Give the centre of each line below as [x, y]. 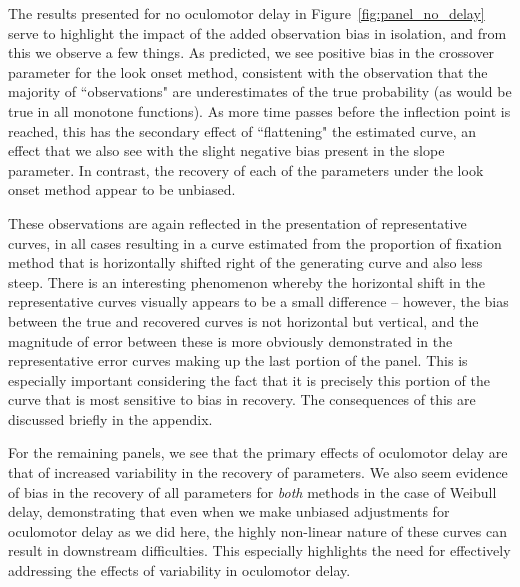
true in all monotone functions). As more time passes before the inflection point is [259, 110]
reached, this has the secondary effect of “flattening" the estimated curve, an [242, 130]
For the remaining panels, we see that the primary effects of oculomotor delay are [258, 452]
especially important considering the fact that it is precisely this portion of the [249, 379]
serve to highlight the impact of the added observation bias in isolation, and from [257, 32]
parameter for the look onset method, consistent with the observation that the [248, 71]
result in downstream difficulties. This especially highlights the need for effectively [259, 550]
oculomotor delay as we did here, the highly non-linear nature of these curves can [257, 530]
